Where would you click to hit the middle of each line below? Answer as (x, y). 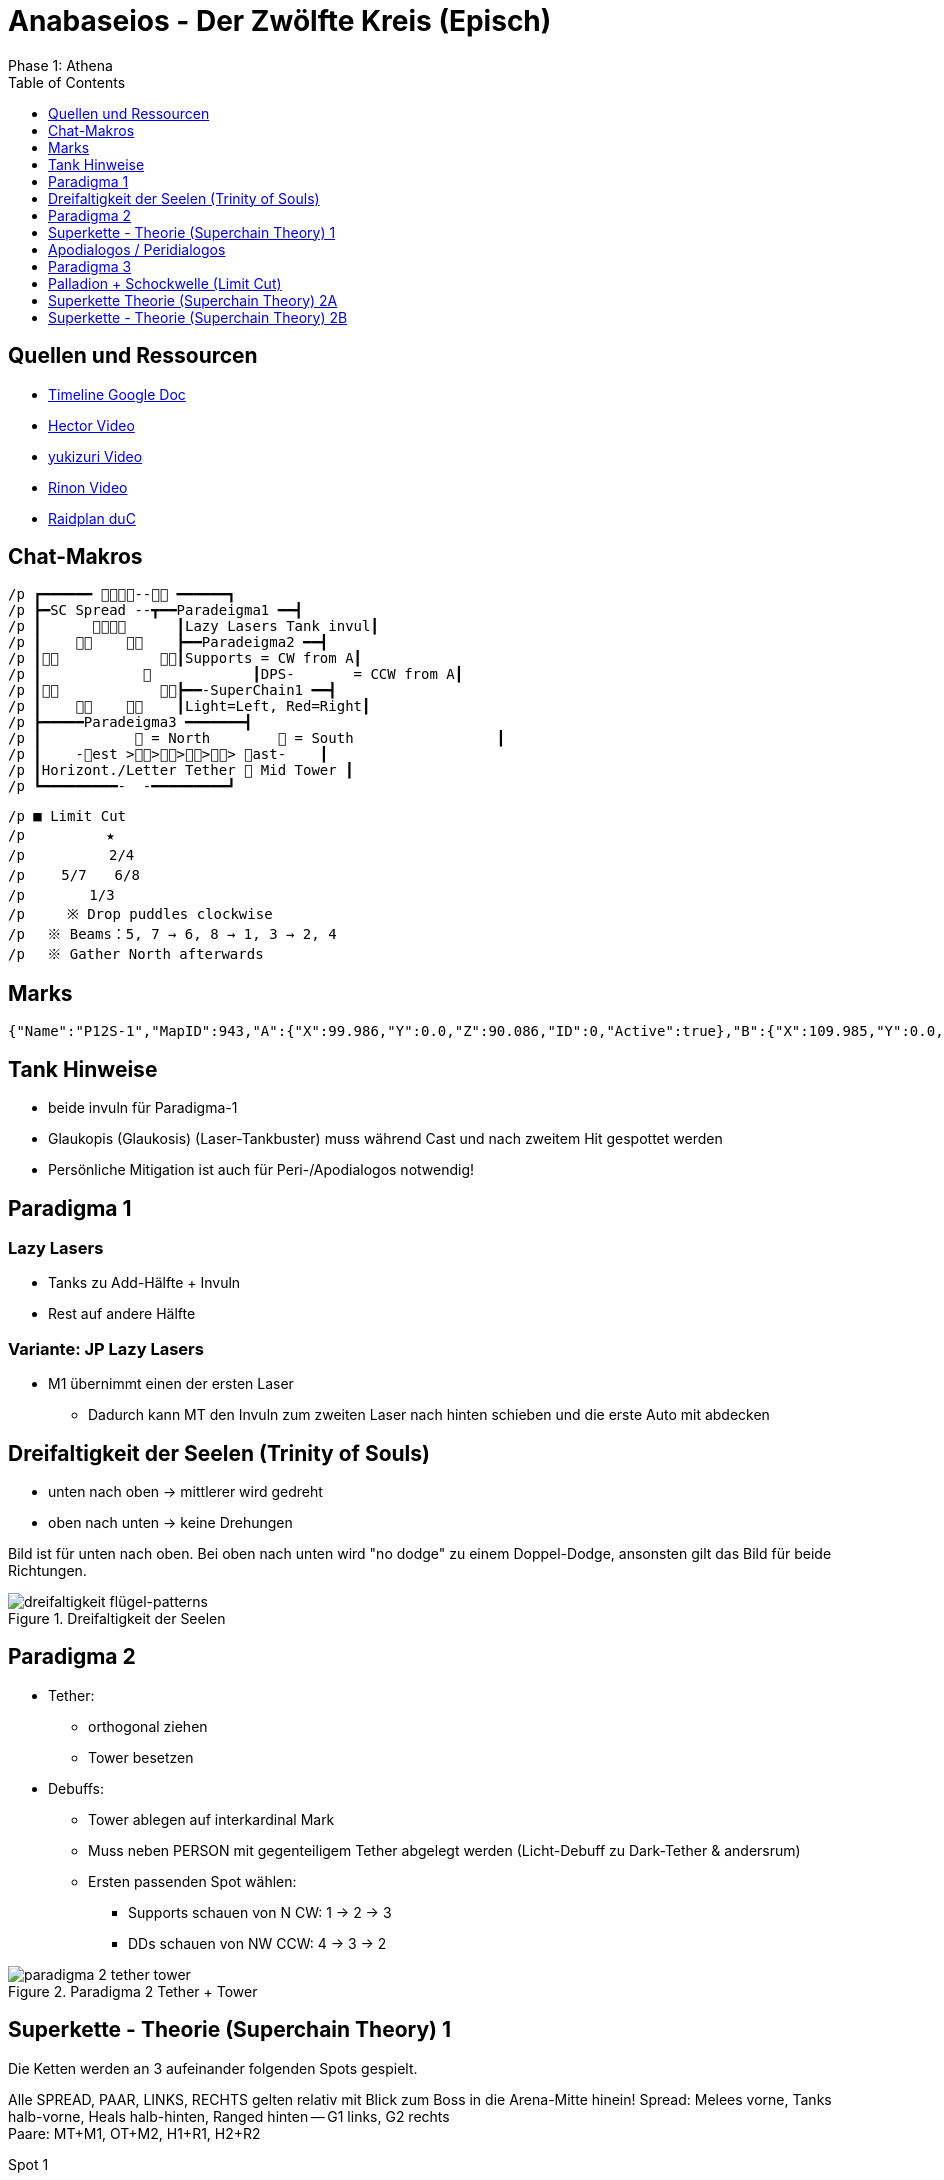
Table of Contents (67, 82)
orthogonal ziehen (148, 1726)
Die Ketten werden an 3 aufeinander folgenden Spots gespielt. (213, 2068)
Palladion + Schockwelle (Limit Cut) (165, 283)
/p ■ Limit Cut (67, 816)
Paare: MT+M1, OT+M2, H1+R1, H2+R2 (134, 2133)
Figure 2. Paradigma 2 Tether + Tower (133, 1991)
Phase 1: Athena (60, 65)
